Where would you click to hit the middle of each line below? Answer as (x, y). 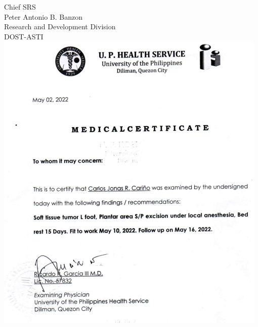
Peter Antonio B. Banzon (44, 16)
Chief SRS (20, 7)
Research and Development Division (60, 26)
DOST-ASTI (24, 36)
